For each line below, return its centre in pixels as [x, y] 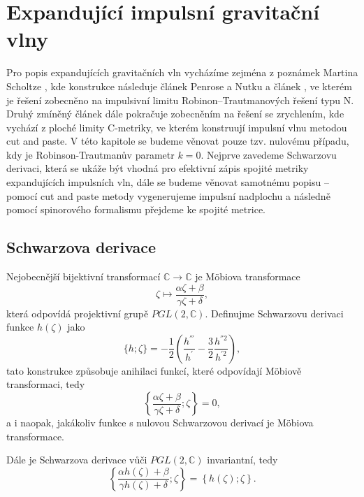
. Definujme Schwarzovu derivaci [274, 313]
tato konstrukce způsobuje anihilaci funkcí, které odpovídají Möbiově [154, 370]
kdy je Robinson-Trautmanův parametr [90, 154]
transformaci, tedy [46, 384]
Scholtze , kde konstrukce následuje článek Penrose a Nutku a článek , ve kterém [179, 86]
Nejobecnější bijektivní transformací [83, 276]
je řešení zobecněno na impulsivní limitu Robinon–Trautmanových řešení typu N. [180, 100]
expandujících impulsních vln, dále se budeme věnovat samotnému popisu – [168, 182]
